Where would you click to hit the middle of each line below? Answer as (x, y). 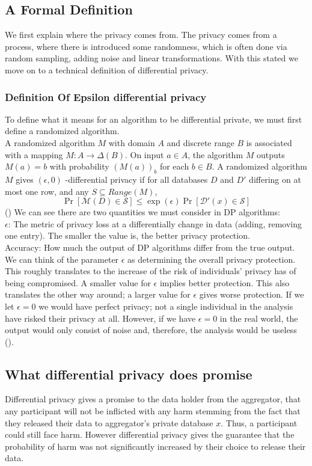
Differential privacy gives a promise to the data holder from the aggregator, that (153, 399)
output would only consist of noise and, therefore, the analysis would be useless (151, 330)
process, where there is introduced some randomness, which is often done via (146, 46)
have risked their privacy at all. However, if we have (100, 318)
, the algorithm (216, 154)
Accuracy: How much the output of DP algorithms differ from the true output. (150, 247)
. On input (144, 154)
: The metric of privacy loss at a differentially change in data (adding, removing (155, 223)
